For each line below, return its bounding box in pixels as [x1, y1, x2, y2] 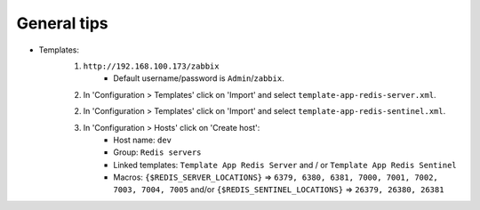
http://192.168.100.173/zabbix [83, 61, 220, 71]
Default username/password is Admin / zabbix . [113, 73, 284, 84]
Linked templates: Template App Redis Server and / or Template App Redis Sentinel [113, 159, 457, 170]
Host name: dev [113, 134, 172, 145]
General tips [16, 13, 108, 33]
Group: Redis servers [113, 147, 202, 157]
